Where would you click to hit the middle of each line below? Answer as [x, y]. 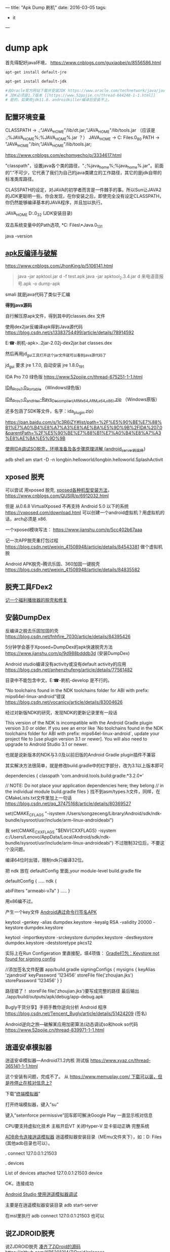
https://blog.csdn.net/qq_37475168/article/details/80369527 [68, 804]
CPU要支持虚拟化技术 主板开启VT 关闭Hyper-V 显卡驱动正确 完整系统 [77, 1126]
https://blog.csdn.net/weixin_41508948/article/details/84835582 [73, 570]
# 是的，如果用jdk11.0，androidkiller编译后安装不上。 [58, 100]
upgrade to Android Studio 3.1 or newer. [47, 744]
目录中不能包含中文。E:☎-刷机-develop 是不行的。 [59, 680]
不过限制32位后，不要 [137, 843]
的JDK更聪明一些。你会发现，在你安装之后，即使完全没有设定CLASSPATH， [85, 196]
